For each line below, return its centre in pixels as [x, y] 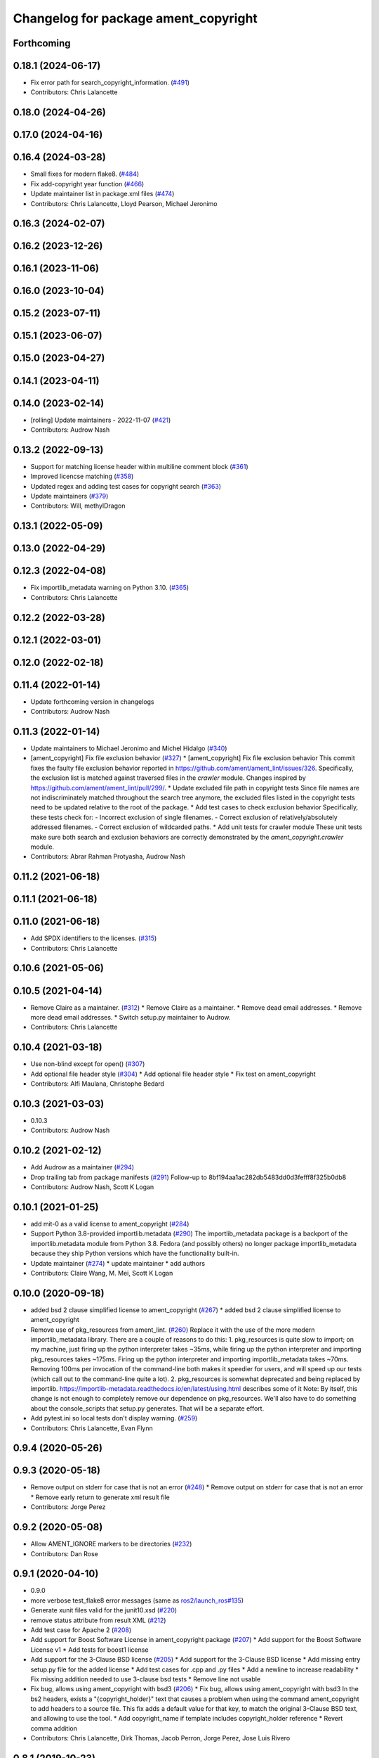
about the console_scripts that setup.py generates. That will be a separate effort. [147, 1408]
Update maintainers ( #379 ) [69, 496]
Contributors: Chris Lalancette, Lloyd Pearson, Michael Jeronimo [124, 203]
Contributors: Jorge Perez [68, 1507]
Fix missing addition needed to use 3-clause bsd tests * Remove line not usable [146, 1679]
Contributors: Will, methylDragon [78, 506]
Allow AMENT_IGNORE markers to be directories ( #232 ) [111, 1544]
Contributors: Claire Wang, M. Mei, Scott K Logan [102, 1273]
